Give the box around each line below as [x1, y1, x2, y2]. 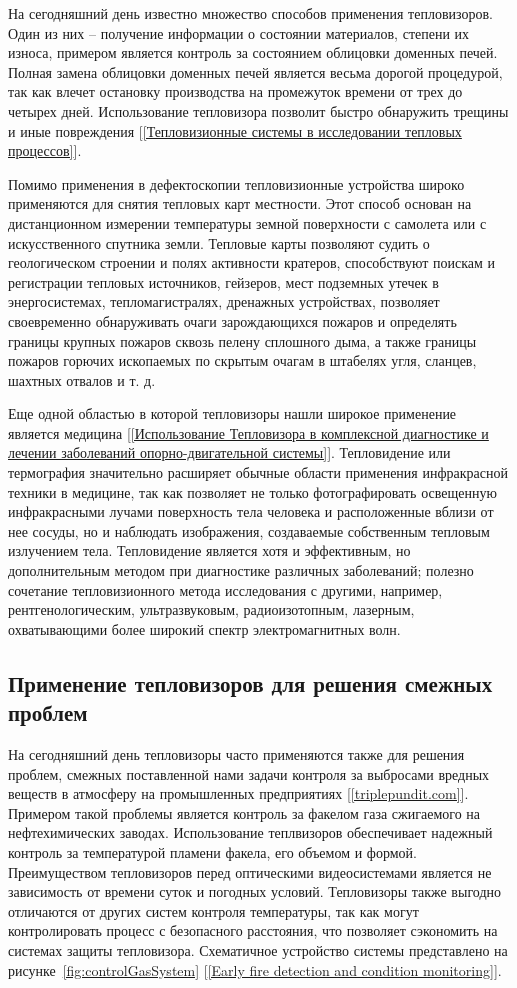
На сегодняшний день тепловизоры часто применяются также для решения [8, 744, 465, 764]
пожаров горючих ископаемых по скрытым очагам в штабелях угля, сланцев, [8, 350, 477, 371]
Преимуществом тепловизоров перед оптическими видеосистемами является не [8, 861, 492, 882]
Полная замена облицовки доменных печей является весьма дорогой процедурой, [8, 61, 503, 82]
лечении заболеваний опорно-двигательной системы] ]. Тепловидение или [8, 442, 451, 463]
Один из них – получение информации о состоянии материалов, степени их [8, 22, 470, 43]
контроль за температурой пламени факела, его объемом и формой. [8, 841, 417, 862]
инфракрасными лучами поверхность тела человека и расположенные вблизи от [8, 501, 494, 522]
